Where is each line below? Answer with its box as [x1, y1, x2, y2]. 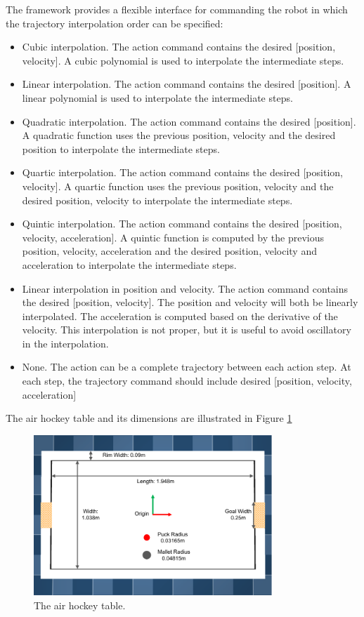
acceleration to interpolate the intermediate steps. [22, 257, 237, 272]
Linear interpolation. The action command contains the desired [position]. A [22, 77, 351, 91]
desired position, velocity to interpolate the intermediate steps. [22, 192, 293, 207]
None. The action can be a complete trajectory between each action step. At [22, 359, 351, 374]
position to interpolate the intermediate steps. [22, 141, 220, 156]
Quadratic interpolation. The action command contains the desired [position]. [22, 114, 356, 128]
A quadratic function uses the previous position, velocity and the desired [22, 128, 336, 142]
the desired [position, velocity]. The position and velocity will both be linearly [22, 295, 358, 310]
